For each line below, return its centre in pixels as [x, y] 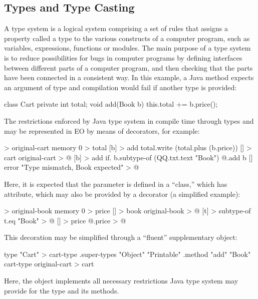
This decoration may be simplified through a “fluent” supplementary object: [121, 237]
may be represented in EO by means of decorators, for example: [102, 130]
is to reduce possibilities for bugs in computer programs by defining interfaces [123, 57]
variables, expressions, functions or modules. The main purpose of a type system [127, 48]
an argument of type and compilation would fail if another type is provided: [120, 87]
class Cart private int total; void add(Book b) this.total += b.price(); [111, 104]
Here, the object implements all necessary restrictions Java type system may [121, 281]
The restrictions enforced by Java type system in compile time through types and [129, 120]
